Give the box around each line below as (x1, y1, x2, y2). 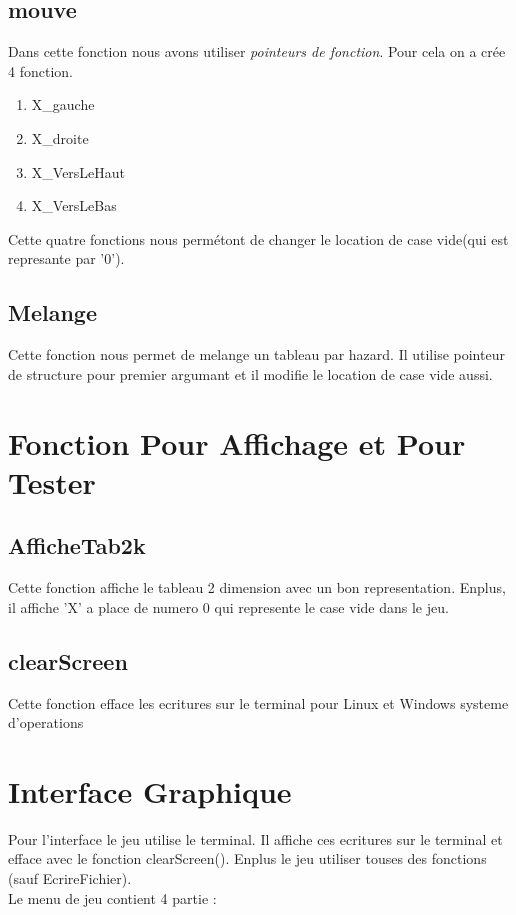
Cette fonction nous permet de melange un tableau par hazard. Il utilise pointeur (8, 344, 505, 365)
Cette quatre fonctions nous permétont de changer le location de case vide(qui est (8, 228, 509, 249)
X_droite (31, 127, 89, 148)
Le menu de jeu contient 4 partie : (8, 887, 217, 908)
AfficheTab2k (8, 530, 146, 561)
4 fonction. (8, 60, 73, 81)
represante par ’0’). (8, 248, 125, 269)
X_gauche (31, 94, 95, 115)
